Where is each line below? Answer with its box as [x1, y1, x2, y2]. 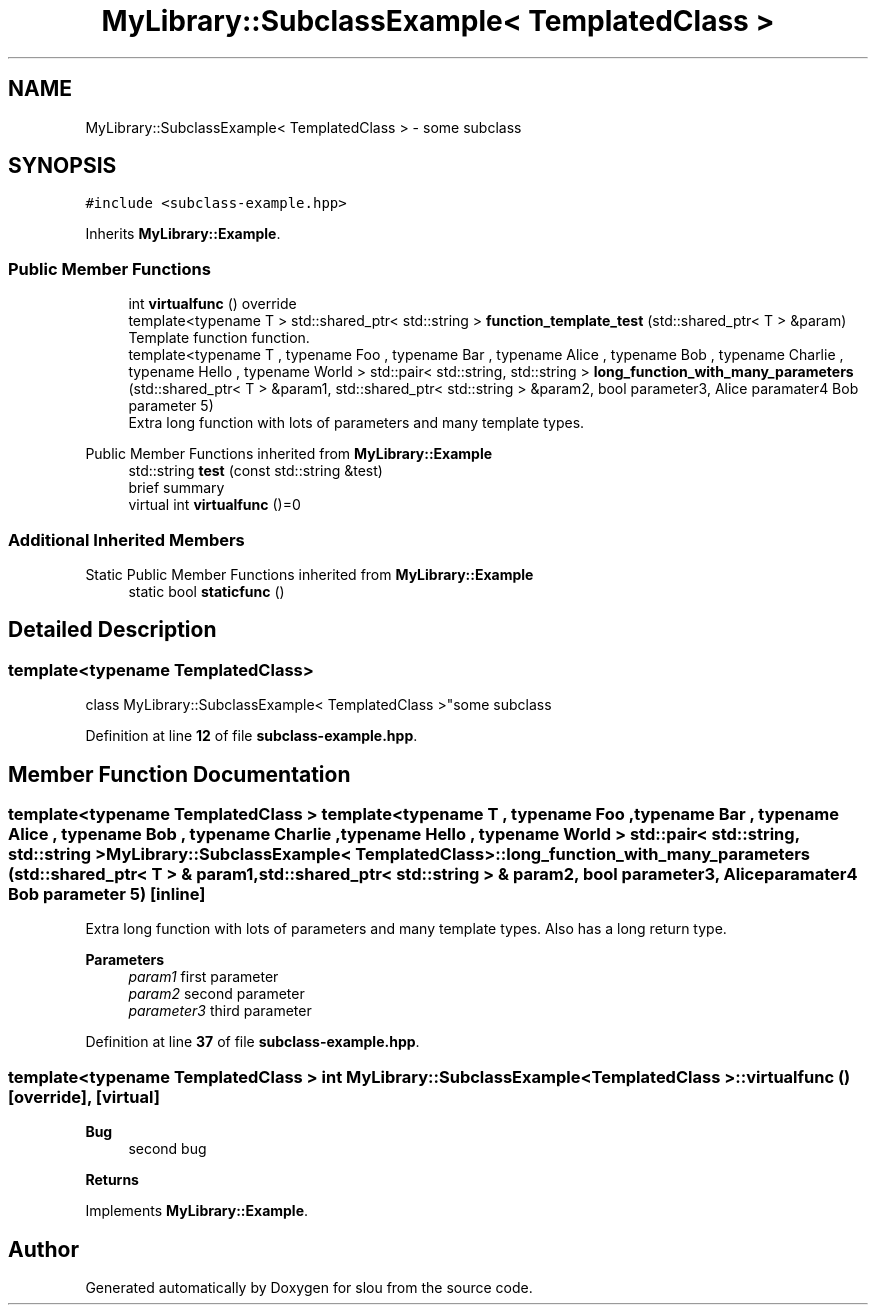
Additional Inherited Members [8, 529, 245, 550]
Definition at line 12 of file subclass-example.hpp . [85, 727, 418, 745]
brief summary [128, 479, 225, 497]
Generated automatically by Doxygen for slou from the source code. [85, 1278, 533, 1296]
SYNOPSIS [8, 153, 117, 179]
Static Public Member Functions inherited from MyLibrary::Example [85, 565, 534, 583]
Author [8, 1236, 79, 1262]
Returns [85, 1171, 139, 1189]
